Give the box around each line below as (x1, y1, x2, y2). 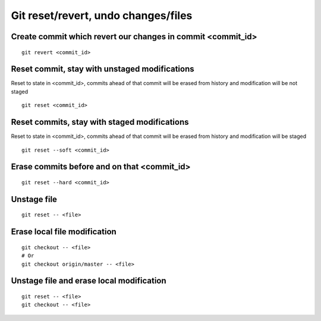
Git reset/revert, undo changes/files (11, 9, 193, 22)
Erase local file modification (11, 226, 117, 237)
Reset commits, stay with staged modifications (11, 117, 189, 127)
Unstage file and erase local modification (11, 276, 166, 286)
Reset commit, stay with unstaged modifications (11, 64, 194, 74)
